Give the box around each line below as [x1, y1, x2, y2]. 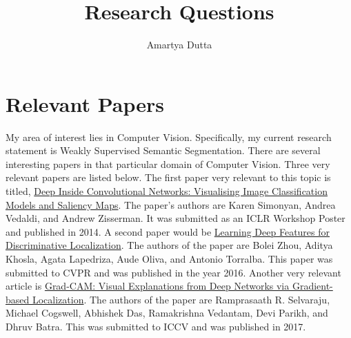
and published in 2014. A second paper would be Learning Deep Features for [6, 224, 330, 238]
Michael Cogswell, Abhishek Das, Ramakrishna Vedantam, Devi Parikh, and [6, 306, 328, 320]
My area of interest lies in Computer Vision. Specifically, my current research [6, 129, 332, 144]
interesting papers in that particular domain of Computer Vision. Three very [6, 156, 330, 171]
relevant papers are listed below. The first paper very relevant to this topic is [6, 170, 331, 185]
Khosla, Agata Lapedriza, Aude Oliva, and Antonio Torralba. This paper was [6, 252, 333, 265]
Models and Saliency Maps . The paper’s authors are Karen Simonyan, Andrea [6, 197, 336, 212]
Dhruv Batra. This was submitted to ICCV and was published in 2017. [6, 319, 306, 333]
